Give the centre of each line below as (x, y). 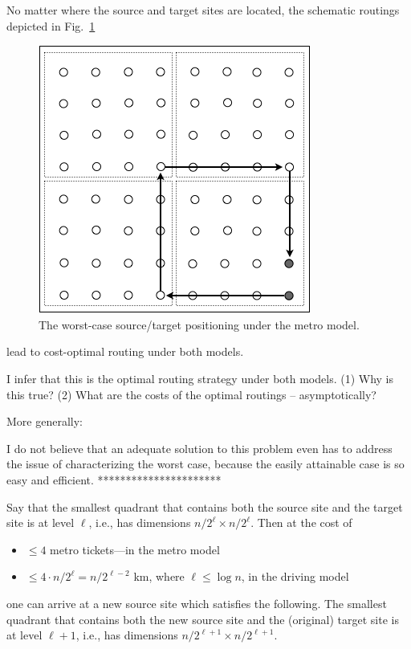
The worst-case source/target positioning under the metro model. (199, 324)
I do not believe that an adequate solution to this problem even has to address (199, 448)
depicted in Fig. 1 (51, 25)
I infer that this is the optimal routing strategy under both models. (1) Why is (200, 378)
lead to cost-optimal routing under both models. (125, 351)
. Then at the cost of (301, 522)
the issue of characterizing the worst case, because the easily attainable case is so (205, 464)
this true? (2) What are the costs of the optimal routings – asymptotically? (191, 394)
